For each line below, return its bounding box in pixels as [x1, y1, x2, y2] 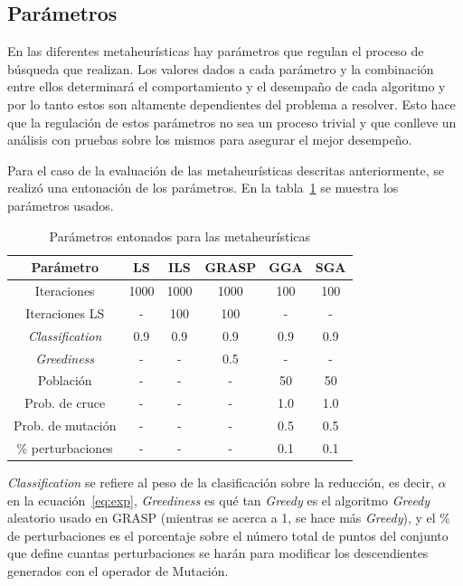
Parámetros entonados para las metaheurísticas [49, 226, 311, 245]
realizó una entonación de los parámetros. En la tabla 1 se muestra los [7, 178, 399, 197]
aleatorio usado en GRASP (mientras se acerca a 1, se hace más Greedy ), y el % [7, 508, 450, 527]
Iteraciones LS [25, 303, 105, 322]
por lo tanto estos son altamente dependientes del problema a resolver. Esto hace [7, 94, 456, 113]
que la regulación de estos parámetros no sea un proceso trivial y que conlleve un [7, 112, 457, 131]
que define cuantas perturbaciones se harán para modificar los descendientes [7, 543, 429, 562]
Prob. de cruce [24, 393, 106, 412]
